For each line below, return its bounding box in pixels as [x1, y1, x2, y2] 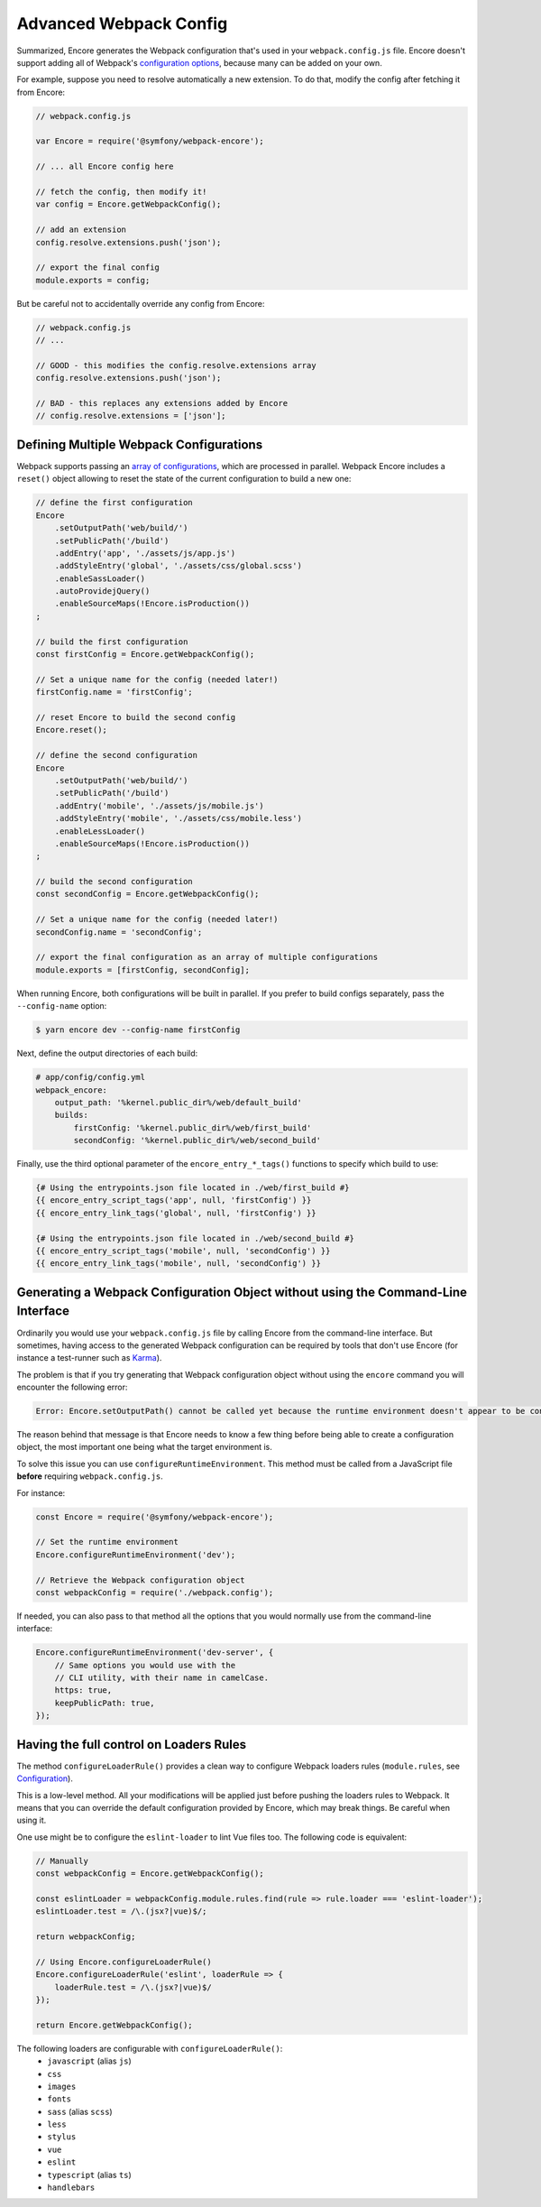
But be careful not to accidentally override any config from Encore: [16, 298, 265, 309]
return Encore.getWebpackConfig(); [35, 2019, 193, 2030]
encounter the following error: [16, 1381, 128, 1393]
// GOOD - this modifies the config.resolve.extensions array [35, 360, 316, 370]
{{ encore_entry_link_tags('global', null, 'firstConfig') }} [35, 1207, 316, 1218]
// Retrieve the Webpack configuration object [35, 1574, 245, 1585]
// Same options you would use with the [54, 1660, 236, 1670]
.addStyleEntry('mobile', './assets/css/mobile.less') [54, 813, 302, 824]
